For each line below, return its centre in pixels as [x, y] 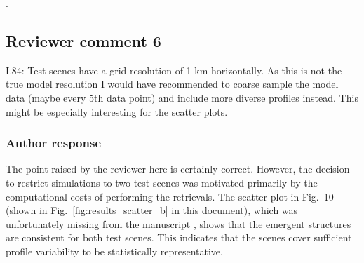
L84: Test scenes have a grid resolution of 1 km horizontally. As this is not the [174, 70]
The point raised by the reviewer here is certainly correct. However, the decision [178, 169]
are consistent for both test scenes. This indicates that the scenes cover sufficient [179, 237]
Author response [54, 143]
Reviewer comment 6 [83, 40]
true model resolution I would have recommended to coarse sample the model [172, 84]
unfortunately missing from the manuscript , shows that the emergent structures [178, 223]
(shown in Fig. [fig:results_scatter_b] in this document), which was [152, 210]
